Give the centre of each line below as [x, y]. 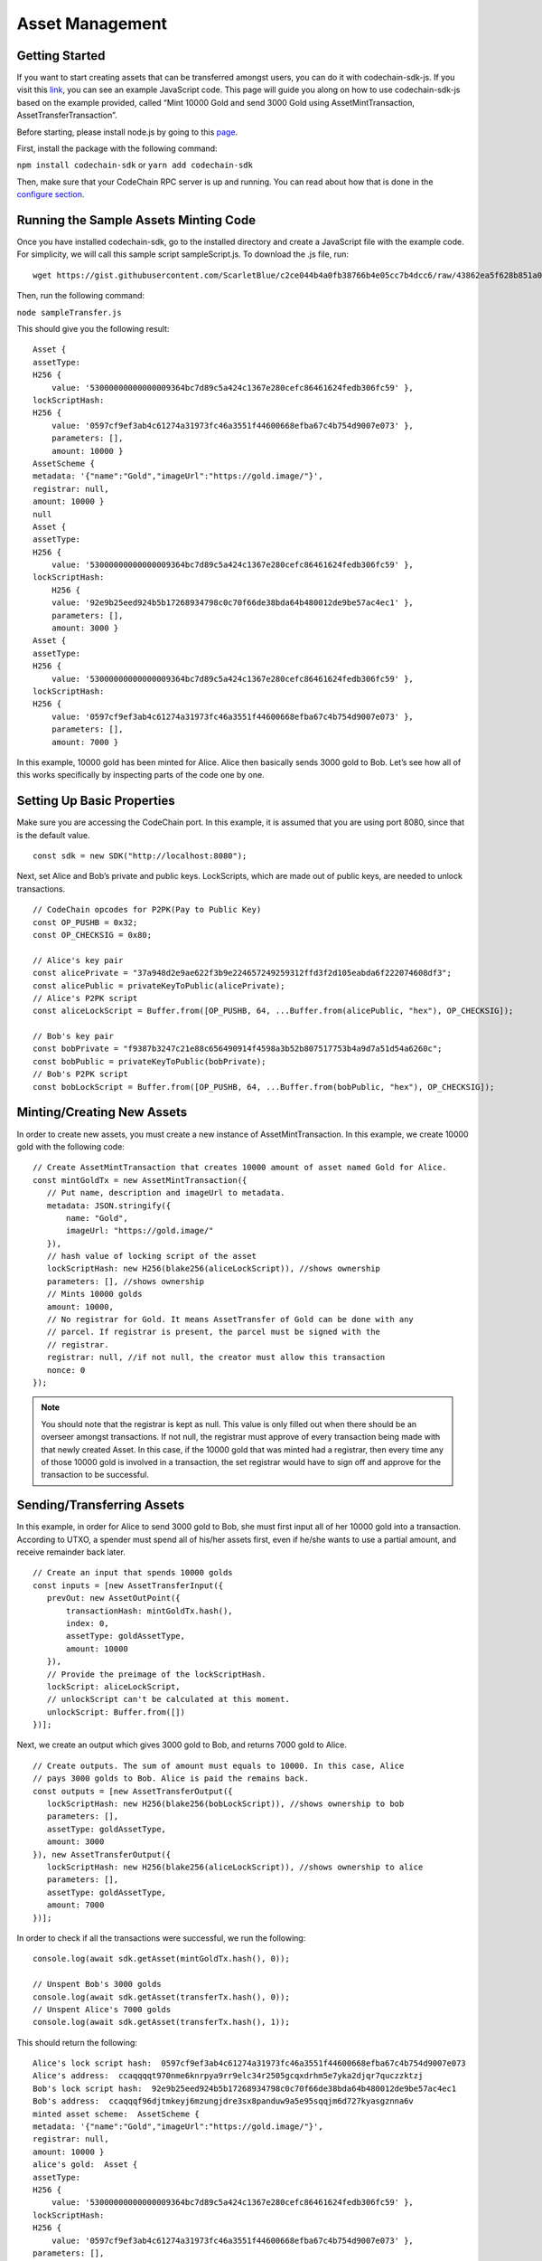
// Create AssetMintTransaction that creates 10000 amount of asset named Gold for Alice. [240, 1168]
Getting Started [61, 56]
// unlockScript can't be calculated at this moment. [168, 1699]
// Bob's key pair [74, 1036]
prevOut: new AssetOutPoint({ [113, 1598]
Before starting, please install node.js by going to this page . [127, 132]
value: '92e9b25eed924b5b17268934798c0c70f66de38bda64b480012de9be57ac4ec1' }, [233, 603]
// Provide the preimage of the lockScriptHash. [156, 1674]
